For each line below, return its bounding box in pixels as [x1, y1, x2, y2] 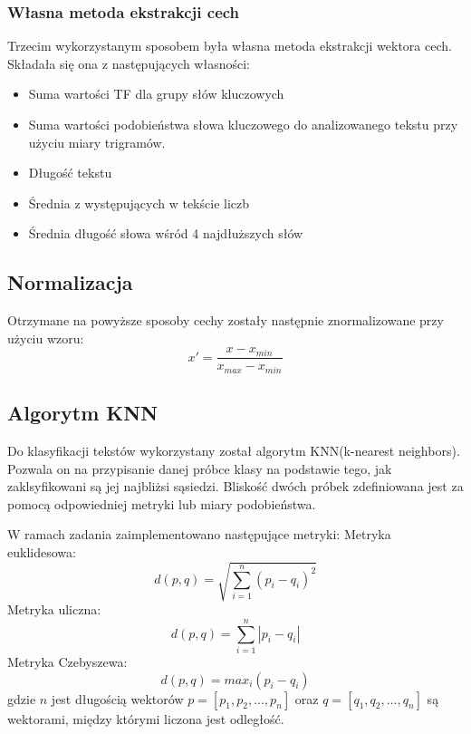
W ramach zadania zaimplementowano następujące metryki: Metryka [7, 525, 391, 544]
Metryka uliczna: [7, 600, 101, 619]
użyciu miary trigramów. [28, 132, 166, 151]
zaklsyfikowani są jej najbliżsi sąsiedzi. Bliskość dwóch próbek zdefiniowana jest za [7, 477, 464, 496]
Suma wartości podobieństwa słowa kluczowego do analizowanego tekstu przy [28, 115, 458, 133]
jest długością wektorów [51, 689, 184, 708]
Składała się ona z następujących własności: [7, 53, 250, 72]
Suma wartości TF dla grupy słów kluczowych [28, 84, 284, 103]
